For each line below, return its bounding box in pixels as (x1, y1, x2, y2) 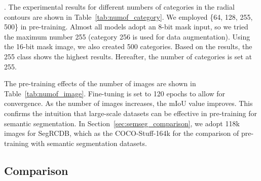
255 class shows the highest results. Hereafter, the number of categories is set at (4, 51, 252, 61)
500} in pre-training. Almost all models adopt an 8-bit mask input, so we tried (4, 21, 248, 32)
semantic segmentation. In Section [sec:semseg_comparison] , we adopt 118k (4, 118, 240, 128)
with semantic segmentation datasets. (30, 137, 147, 148)
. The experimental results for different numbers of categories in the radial (4, 2, 235, 12)
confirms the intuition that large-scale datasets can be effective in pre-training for (4, 107, 257, 118)
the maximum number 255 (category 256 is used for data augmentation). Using (4, 31, 250, 42)
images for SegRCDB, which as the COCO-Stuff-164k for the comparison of (4, 128, 239, 138)
